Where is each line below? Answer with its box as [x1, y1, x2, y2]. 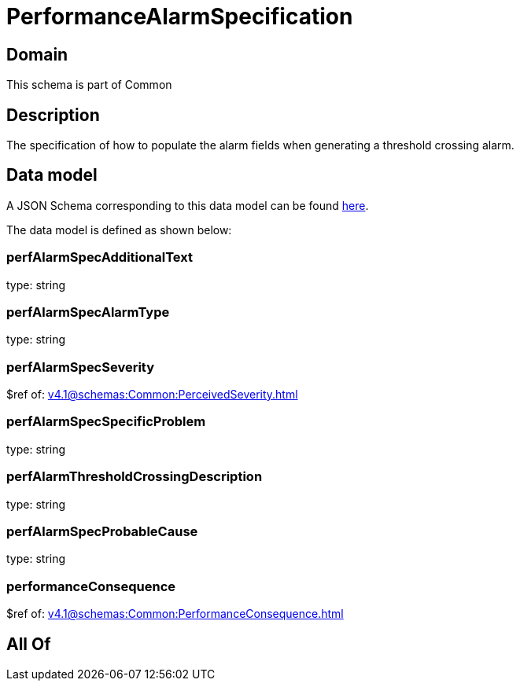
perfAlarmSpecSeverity [6, 358, 155, 375]
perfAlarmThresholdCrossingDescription [6, 468, 263, 485]
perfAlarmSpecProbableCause [6, 523, 198, 539]
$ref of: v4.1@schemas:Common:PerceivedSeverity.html [6, 388, 298, 402]
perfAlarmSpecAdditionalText [6, 249, 193, 266]
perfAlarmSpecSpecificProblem [6, 413, 206, 430]
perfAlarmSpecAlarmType [6, 303, 170, 320]
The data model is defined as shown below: [6, 222, 232, 237]
